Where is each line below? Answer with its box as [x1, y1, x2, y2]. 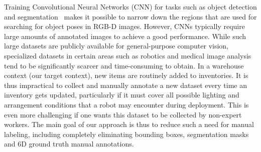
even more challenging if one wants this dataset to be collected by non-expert [4, 109, 242, 119]
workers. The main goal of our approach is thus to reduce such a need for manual [4, 119, 254, 129]
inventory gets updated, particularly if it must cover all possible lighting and [4, 89, 239, 100]
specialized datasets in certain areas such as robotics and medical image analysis [4, 50, 251, 60]
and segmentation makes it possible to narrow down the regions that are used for [4, 11, 257, 21]
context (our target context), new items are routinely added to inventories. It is [4, 70, 248, 80]
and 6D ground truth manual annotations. [4, 138, 134, 149]
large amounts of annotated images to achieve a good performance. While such [4, 30, 246, 41]
